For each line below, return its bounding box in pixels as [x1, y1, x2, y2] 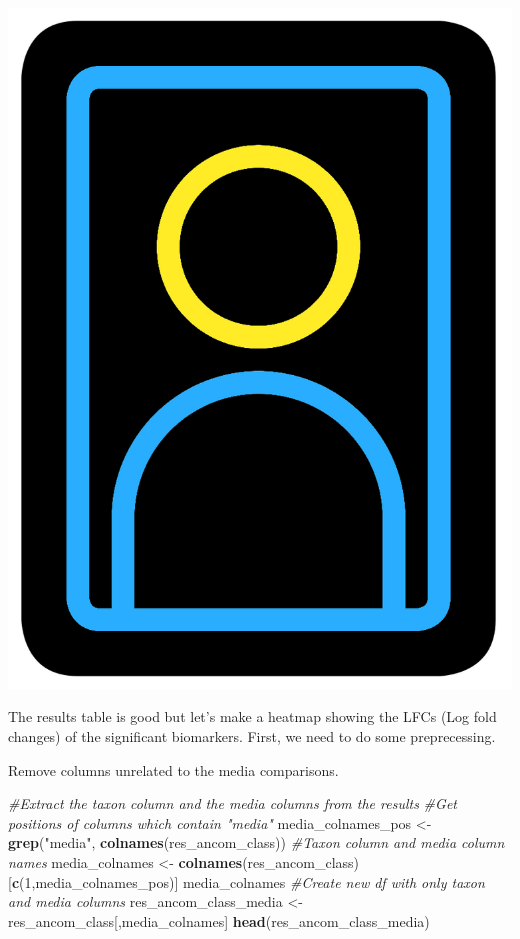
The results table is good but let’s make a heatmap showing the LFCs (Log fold [8, 706, 497, 727]
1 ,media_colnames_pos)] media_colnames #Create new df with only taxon [24, 871, 485, 892]
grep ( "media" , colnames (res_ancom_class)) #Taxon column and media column [8, 832, 505, 853]
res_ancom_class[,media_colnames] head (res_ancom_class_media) [8, 910, 430, 931]
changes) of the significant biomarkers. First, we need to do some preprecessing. [8, 726, 496, 747]
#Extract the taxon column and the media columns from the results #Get [8, 793, 457, 814]
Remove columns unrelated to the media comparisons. [8, 759, 339, 780]
